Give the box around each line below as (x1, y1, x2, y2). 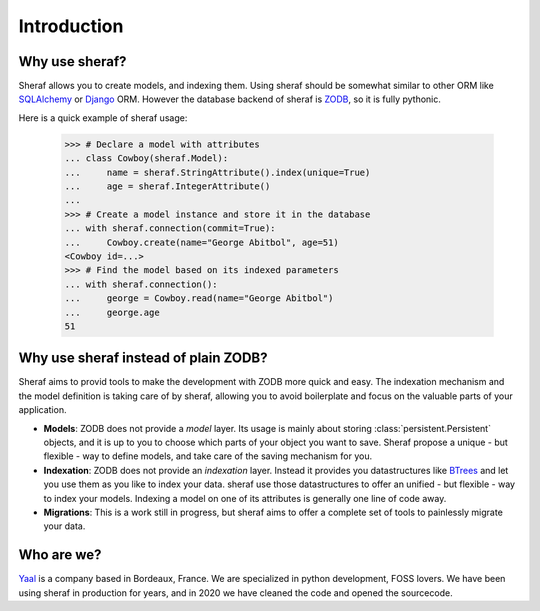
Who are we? (18, 546, 102, 564)
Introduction (18, 15, 124, 37)
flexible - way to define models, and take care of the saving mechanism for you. (43, 450, 373, 462)
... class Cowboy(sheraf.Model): (64, 153, 229, 164)
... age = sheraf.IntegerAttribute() (64, 181, 271, 192)
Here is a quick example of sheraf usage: (18, 111, 188, 124)
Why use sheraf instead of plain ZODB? (18, 350, 268, 367)
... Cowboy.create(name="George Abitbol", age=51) (64, 236, 339, 248)
